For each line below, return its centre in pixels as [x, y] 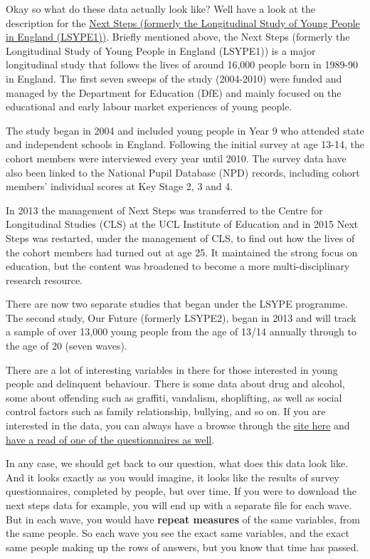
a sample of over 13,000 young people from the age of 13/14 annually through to [181, 331]
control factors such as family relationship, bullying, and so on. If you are [166, 411]
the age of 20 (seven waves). [67, 346]
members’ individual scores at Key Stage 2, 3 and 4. [120, 186]
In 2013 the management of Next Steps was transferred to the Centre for [164, 210]
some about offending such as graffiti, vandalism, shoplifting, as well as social [174, 397]
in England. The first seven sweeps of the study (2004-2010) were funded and [174, 78]
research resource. [44, 279]
